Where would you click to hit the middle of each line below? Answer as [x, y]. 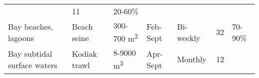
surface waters [33, 65]
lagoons [21, 38]
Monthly [192, 59]
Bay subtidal [30, 53]
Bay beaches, [31, 26]
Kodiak [84, 53]
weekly [189, 38]
